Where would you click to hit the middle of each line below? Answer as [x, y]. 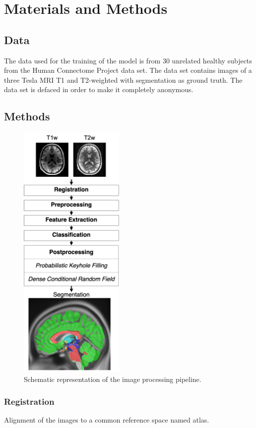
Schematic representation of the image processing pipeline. [113, 379]
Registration [29, 401]
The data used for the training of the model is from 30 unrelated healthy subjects [128, 60]
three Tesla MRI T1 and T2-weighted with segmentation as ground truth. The [123, 80]
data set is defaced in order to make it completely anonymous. [99, 89]
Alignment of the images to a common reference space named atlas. [107, 419]
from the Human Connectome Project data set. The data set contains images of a [128, 70]
